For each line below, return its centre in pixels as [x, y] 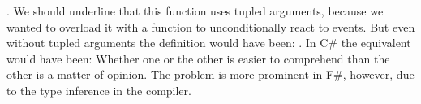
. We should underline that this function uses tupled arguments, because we [195, 11]
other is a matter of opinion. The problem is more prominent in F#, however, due [210, 74]
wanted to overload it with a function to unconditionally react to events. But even [211, 26]
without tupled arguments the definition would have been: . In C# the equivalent [209, 43]
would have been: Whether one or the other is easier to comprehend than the [198, 58]
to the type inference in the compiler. [99, 90]
